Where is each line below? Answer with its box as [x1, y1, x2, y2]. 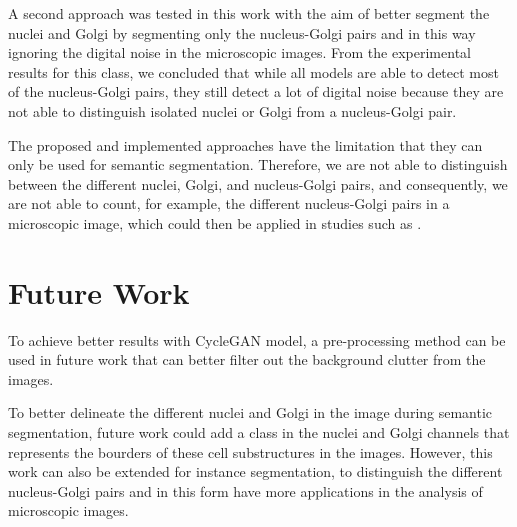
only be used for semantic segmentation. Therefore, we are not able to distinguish [8, 154, 508, 175]
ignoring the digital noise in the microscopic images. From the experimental [8, 42, 471, 63]
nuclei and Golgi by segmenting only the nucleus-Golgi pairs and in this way [8, 22, 476, 43]
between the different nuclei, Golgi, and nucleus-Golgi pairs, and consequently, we [8, 173, 508, 194]
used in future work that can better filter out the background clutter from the [8, 349, 486, 370]
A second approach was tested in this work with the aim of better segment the [8, 3, 490, 23]
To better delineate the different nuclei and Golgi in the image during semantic [8, 402, 493, 423]
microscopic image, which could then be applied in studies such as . [8, 212, 422, 233]
